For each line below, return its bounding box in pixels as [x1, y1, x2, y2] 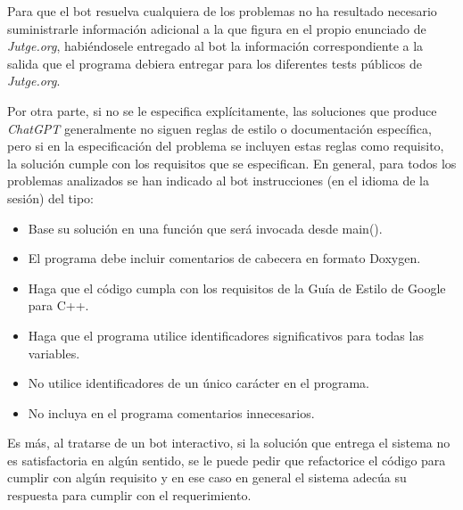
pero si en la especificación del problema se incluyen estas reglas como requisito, [7, 136, 444, 155]
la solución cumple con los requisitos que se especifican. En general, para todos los [7, 153, 457, 172]
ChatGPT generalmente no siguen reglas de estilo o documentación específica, [7, 119, 432, 137]
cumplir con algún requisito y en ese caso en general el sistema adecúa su [7, 468, 407, 487]
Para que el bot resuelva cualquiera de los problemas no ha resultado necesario [7, 2, 437, 20]
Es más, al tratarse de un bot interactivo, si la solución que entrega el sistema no [7, 433, 451, 452]
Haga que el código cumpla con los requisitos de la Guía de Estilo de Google [28, 278, 446, 297]
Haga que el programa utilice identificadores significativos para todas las [28, 325, 424, 344]
